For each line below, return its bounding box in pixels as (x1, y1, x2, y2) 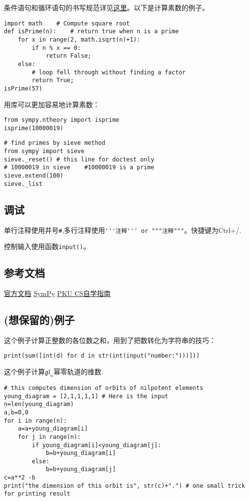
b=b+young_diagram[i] (45, 450, 116, 457)
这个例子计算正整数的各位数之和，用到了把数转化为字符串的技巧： (4, 335, 216, 345)
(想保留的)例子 (4, 312, 75, 327)
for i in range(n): (4, 417, 67, 424)
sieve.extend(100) (4, 172, 63, 180)
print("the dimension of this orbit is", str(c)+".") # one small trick (4, 482, 245, 489)
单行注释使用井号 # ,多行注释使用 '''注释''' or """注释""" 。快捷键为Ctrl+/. (4, 225, 241, 235)
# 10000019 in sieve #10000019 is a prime (4, 164, 154, 171)
